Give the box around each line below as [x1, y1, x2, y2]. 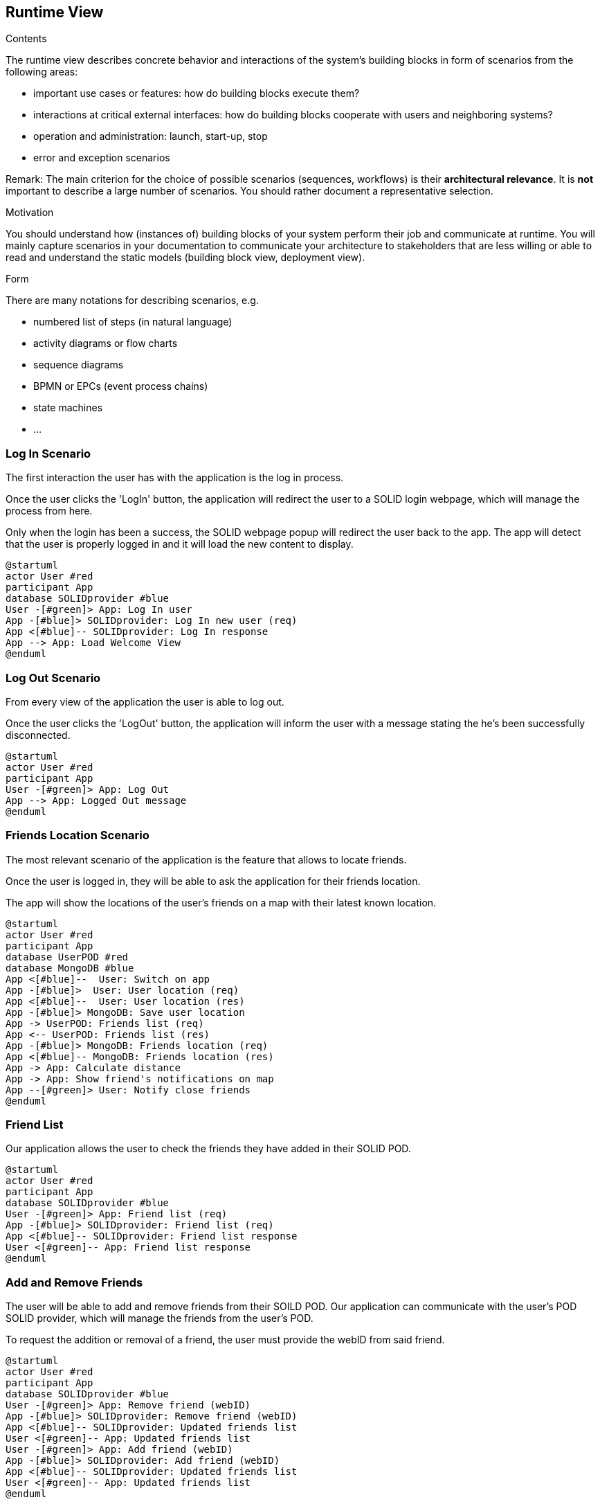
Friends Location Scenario [6, 828, 149, 843]
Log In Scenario [6, 446, 91, 460]
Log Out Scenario [6, 670, 101, 685]
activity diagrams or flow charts [33, 337, 178, 350]
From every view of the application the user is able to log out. [6, 695, 284, 708]
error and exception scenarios [33, 152, 170, 164]
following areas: [6, 66, 78, 78]
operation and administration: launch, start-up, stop [33, 130, 268, 143]
